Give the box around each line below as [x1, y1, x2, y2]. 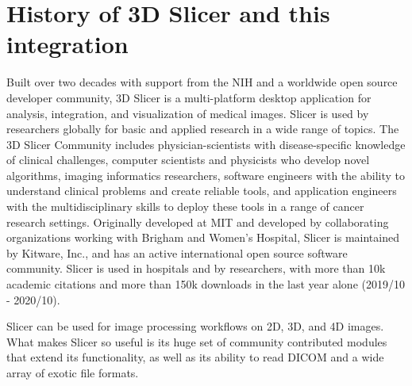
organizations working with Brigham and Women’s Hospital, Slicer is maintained [6, 229, 399, 246]
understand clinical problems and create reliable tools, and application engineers [6, 182, 397, 199]
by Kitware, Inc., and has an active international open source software [6, 244, 348, 261]
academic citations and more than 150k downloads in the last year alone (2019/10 [6, 276, 405, 292]
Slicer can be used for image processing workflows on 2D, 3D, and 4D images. [6, 318, 384, 334]
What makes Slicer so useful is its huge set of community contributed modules [6, 333, 387, 350]
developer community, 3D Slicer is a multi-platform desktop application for [6, 89, 372, 105]
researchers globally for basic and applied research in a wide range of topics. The [6, 120, 399, 137]
